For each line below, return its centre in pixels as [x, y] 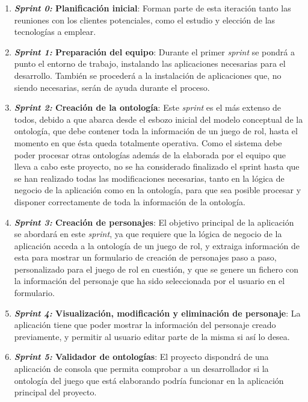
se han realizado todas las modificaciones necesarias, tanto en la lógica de [149, 178]
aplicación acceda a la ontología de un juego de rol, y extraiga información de [157, 245]
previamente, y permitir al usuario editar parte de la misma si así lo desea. [152, 336]
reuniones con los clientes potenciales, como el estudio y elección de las [145, 20]
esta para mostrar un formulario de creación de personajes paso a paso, [145, 257]
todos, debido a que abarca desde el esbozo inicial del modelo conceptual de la [159, 119]
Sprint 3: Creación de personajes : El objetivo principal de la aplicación [154, 222]
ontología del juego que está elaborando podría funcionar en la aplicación [149, 380]
